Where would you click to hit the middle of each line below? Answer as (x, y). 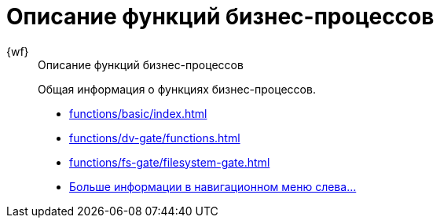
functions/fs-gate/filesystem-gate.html (170, 162)
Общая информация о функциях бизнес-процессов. (177, 89)
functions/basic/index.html (138, 113)
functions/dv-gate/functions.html (155, 138)
